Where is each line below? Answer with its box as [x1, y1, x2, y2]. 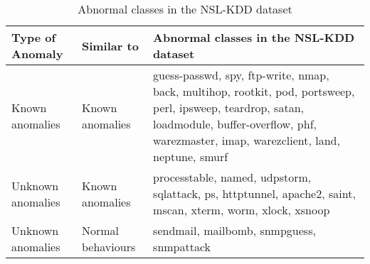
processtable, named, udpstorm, [153, 169, 312, 185]
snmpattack [153, 238, 211, 255]
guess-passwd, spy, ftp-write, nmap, [153, 67, 329, 83]
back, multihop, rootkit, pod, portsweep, [153, 83, 355, 99]
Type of [11, 29, 56, 45]
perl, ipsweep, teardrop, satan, [153, 99, 304, 116]
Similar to [81, 37, 139, 54]
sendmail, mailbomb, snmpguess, [153, 222, 316, 238]
